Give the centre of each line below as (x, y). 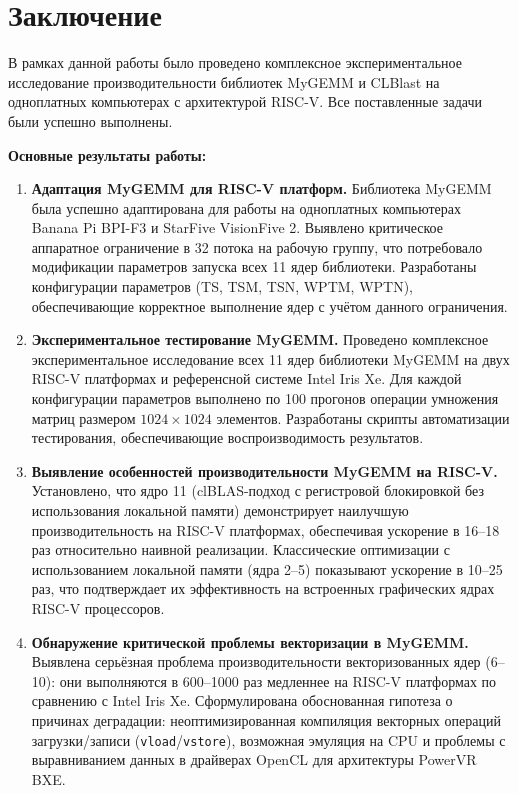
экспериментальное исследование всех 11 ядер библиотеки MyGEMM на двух (270, 358)
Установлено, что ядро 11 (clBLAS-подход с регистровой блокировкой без (257, 490)
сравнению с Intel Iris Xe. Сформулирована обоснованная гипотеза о (242, 700)
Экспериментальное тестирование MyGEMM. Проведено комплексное (260, 339)
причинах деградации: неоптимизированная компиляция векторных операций (266, 719)
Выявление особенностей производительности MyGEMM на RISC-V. (264, 470)
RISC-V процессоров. (98, 607)
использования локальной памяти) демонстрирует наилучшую (220, 510)
